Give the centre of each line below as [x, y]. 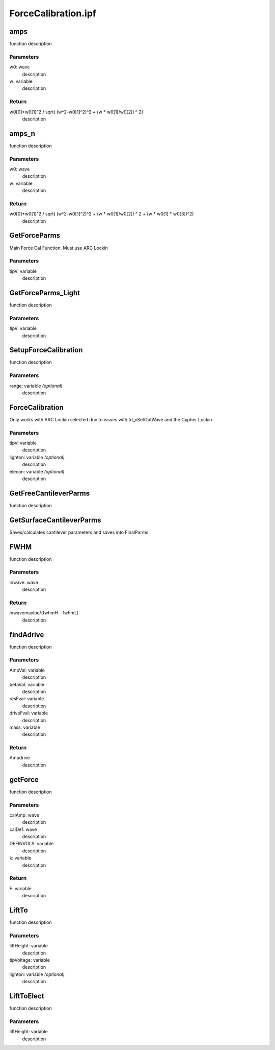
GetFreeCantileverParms [50, 493]
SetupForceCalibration [46, 350]
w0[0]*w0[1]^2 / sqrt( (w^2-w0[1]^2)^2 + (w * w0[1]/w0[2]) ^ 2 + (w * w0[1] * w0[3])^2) [102, 214]
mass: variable [25, 727]
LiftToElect [27, 996]
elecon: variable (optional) [37, 471]
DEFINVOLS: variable [32, 844]
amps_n [22, 134]
